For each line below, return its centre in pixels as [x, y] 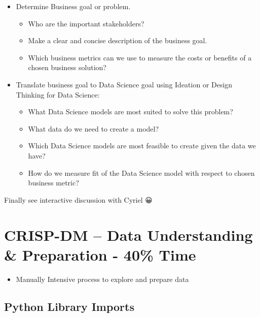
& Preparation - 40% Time [100, 254]
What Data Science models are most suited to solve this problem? [131, 112]
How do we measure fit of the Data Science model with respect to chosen [141, 172]
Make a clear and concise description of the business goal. [118, 40]
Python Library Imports [69, 306]
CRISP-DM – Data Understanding [128, 234]
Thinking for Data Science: [58, 94]
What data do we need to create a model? [94, 128]
